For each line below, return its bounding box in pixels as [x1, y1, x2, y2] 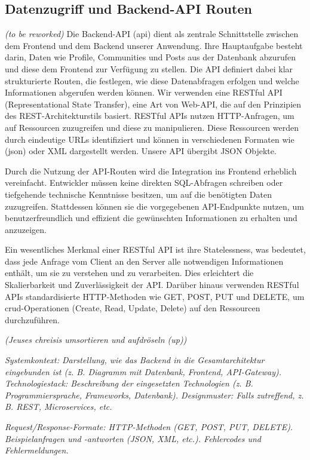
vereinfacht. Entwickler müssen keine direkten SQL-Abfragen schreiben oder [5, 176, 283, 189]
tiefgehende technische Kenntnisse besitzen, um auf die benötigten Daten [5, 188, 272, 200]
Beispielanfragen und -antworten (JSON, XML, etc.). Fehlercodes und [5, 432, 262, 444]
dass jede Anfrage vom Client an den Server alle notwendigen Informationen [5, 254, 284, 267]
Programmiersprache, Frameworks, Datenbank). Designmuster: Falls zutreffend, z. [5, 388, 304, 401]
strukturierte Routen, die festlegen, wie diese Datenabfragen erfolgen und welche [5, 74, 299, 87]
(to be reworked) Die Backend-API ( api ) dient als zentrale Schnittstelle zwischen [5, 27, 299, 40]
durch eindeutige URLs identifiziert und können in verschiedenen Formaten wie [5, 133, 294, 145]
